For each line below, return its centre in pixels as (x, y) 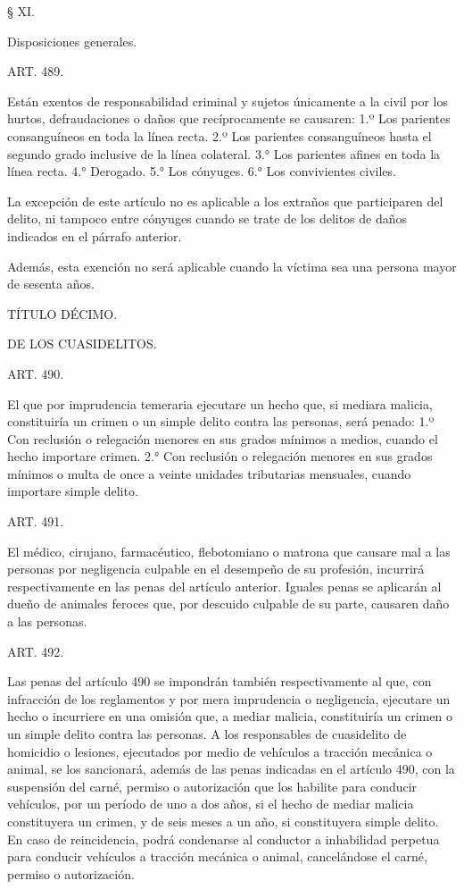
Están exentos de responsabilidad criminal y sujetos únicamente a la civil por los (228, 101)
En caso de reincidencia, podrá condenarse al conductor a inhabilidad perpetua (224, 839)
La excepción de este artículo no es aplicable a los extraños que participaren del (225, 201)
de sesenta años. (51, 284)
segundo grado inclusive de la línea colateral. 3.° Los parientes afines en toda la (224, 153)
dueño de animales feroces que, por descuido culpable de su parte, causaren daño (228, 604)
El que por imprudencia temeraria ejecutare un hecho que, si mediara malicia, (220, 403)
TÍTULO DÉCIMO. (62, 313)
